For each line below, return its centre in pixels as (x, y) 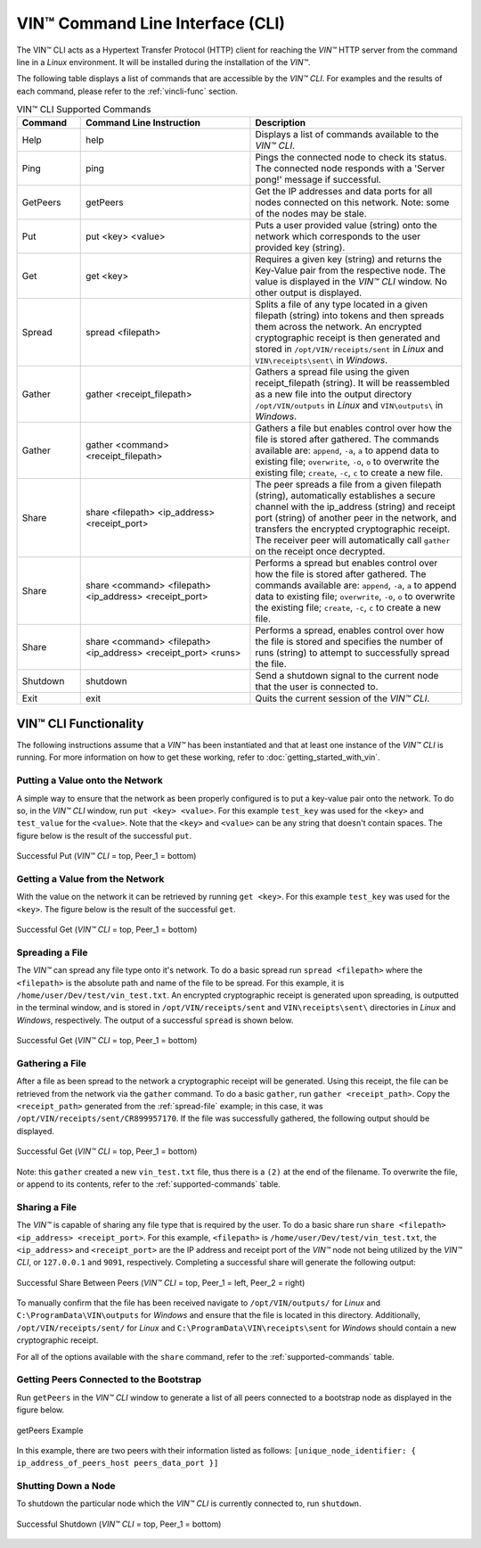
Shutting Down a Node (66, 1486)
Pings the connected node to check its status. (351, 158)
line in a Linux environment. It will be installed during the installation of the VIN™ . (163, 62)
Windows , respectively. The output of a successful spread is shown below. (155, 1020)
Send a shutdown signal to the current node (347, 676)
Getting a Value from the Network (90, 878)
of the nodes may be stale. (311, 214)
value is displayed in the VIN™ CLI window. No (351, 282)
